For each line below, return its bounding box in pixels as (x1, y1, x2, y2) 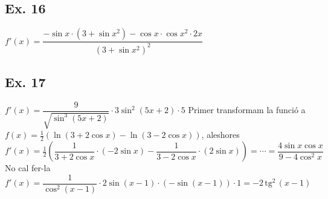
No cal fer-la (5, 161, 51, 174)
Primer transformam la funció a (188, 103, 306, 116)
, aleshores (201, 128, 240, 141)
